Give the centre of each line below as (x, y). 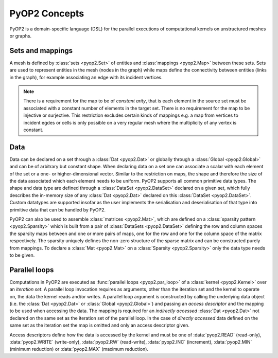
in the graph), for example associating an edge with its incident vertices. (86, 77)
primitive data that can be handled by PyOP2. (57, 210)
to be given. (22, 255)
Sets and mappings (41, 51)
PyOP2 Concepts (47, 13)
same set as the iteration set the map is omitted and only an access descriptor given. (100, 325)
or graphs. (21, 35)
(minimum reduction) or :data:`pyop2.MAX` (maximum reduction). (79, 349)
